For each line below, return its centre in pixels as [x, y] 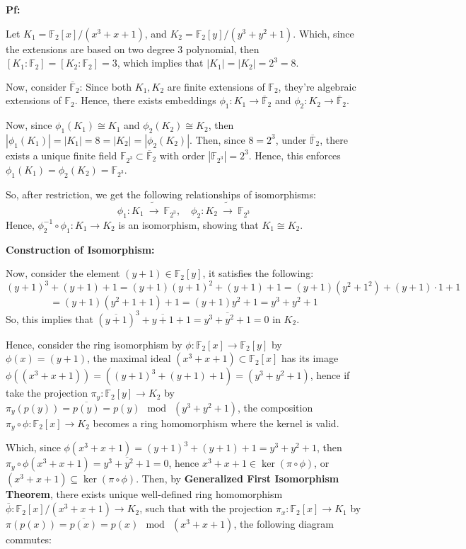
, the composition [275, 407]
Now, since [29, 125]
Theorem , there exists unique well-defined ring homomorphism [144, 494]
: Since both [106, 86]
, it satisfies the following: [258, 273]
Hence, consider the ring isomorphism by [94, 344]
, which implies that [160, 63]
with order [182, 155]
